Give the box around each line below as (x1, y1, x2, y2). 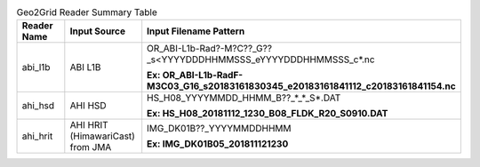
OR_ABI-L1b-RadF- (162, 69, 244, 82)
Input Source (69, 25, 126, 37)
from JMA (69, 141, 112, 154)
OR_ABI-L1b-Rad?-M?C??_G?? (147, 43, 273, 55)
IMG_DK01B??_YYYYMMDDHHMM (147, 123, 292, 135)
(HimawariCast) (69, 130, 135, 142)
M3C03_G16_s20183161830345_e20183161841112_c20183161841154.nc (147, 80, 457, 92)
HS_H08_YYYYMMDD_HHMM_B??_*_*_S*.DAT (147, 91, 341, 104)
